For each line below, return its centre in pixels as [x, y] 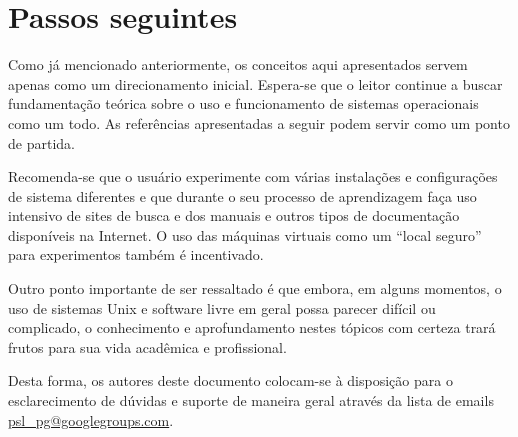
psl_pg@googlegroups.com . [91, 419]
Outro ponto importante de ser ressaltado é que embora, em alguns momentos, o [255, 288]
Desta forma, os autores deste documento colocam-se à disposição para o [230, 380]
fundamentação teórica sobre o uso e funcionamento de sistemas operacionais [243, 103]
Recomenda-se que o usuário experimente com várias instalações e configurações [253, 176]
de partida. [41, 142]
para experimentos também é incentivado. [136, 254]
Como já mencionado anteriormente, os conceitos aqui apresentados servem [238, 64]
